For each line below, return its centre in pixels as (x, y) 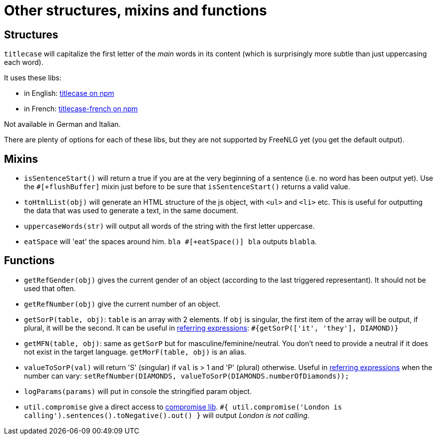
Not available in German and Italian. (62, 124)
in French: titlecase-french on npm (81, 109)
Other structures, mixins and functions (136, 10)
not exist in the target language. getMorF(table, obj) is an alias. (135, 352)
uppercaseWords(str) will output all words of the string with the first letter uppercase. (169, 226)
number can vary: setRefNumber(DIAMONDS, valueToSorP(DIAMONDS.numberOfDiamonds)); (187, 376)
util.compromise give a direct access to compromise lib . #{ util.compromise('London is (183, 407)
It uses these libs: (33, 78)
